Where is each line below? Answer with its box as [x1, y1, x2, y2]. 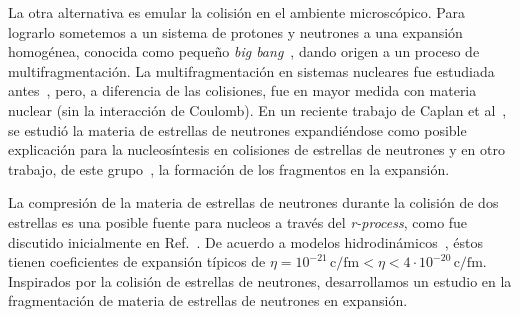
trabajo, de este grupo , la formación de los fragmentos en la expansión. [8, 158, 450, 179]
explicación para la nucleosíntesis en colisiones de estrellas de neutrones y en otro [8, 139, 505, 160]
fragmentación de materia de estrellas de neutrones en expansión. [8, 290, 408, 311]
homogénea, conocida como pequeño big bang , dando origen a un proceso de [8, 41, 480, 62]
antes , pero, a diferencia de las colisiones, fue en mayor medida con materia [8, 80, 477, 101]
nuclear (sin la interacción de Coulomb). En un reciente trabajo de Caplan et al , [8, 99, 507, 120]
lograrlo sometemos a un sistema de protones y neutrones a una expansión [8, 21, 463, 42]
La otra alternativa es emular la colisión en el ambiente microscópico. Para [8, 2, 465, 22]
